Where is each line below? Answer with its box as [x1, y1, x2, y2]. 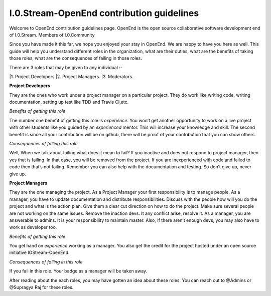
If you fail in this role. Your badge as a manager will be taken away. [9, 268, 148, 274]
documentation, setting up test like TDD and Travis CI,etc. [9, 99, 129, 105]
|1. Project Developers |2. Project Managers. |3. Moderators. [9, 73, 133, 80]
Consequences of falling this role [9, 141, 78, 147]
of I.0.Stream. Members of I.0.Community [9, 32, 95, 38]
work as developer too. [9, 224, 57, 230]
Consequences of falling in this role [9, 258, 83, 265]
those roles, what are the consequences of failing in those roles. [9, 55, 143, 61]
